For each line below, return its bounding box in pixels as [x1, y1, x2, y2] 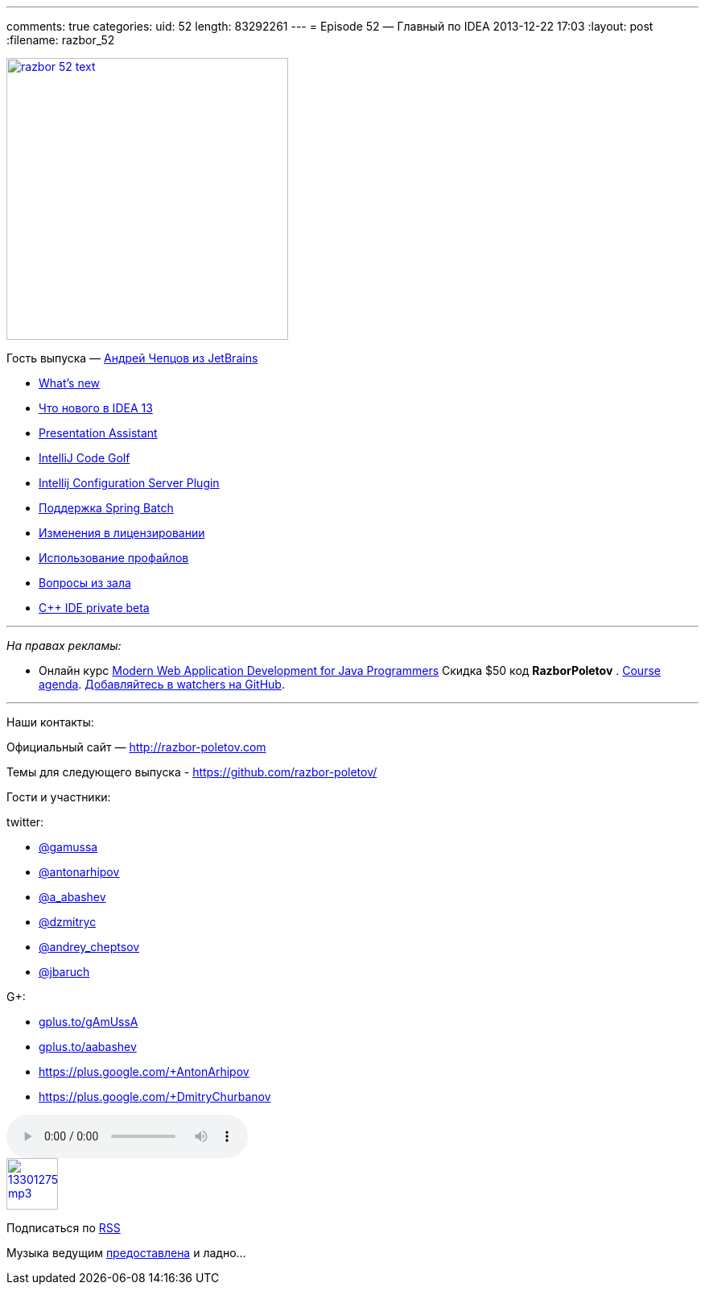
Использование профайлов [39, 551, 189, 565]
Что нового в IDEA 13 [39, 401, 153, 415]
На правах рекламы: [6, 639, 122, 652]
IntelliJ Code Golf [39, 451, 130, 465]
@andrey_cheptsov [39, 940, 140, 954]
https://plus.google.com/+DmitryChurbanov [39, 1090, 271, 1103]
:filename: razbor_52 [6, 33, 115, 47]
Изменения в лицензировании [39, 526, 205, 540]
